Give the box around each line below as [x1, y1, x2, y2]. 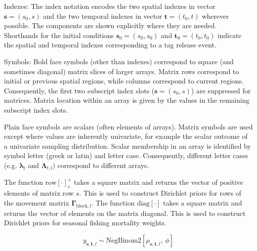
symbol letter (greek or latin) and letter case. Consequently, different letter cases [4, 150, 248, 161]
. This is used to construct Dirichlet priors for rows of [79, 188, 242, 198]
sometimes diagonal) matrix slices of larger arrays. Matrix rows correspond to [4, 66, 239, 76]
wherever [202, 10, 229, 21]
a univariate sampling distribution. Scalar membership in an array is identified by [4, 140, 251, 151]
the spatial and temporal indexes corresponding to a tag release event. [4, 40, 216, 50]
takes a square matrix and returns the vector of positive [74, 177, 243, 187]
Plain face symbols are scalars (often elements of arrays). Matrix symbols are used [4, 121, 253, 131]
